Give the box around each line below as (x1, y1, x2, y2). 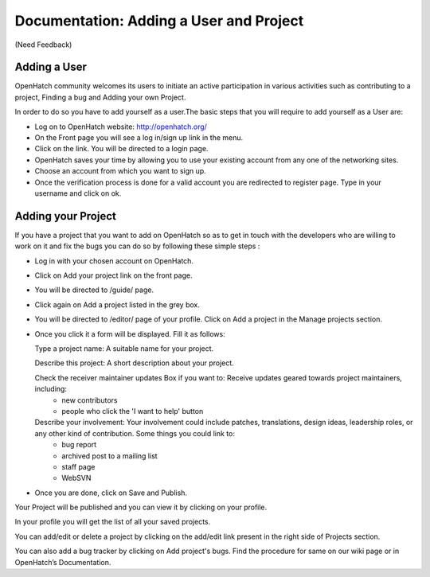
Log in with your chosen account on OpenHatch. (34, 255, 194, 266)
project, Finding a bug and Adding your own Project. (14, 92, 186, 102)
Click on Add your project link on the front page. (34, 271, 193, 280)
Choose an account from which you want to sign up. (34, 166, 206, 176)
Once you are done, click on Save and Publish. (34, 488, 187, 497)
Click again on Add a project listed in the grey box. (34, 299, 201, 310)
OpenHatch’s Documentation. (14, 557, 111, 567)
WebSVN (61, 474, 92, 483)
